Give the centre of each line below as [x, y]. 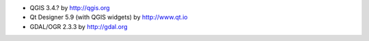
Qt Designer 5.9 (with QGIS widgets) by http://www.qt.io [109, 17]
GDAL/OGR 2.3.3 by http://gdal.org [79, 26]
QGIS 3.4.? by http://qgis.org [70, 8]
